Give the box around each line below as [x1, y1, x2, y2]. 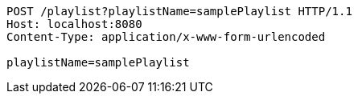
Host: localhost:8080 [6, 18, 142, 30]
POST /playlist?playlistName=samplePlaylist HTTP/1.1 [6, 5, 352, 18]
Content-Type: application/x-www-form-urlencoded [6, 30, 326, 43]
